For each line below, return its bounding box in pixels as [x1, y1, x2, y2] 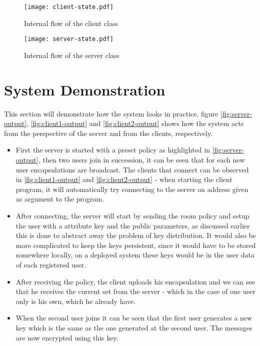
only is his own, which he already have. [15, 295, 136, 306]
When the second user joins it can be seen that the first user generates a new [15, 312, 252, 323]
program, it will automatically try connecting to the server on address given [15, 183, 248, 194]
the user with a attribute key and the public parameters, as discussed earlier [15, 220, 250, 230]
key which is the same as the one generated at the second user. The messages [15, 322, 252, 332]
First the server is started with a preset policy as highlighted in [15, 144, 210, 155]
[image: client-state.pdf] [24, 3, 113, 10]
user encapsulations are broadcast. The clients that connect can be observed [15, 164, 249, 174]
